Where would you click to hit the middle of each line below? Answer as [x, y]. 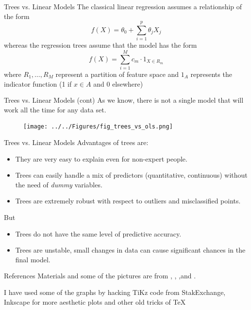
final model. [33, 259]
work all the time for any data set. [55, 109]
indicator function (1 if [38, 83]
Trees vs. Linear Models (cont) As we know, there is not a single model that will [124, 100]
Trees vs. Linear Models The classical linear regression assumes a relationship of [123, 6]
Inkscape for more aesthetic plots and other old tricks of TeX [95, 301]
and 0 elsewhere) [118, 83]
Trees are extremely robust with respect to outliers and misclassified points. [128, 201]
